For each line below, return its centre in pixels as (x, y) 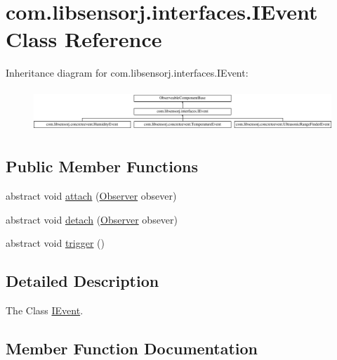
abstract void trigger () (55, 243)
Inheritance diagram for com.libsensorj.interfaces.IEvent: (127, 73)
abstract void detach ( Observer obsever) (92, 219)
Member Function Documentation (132, 348)
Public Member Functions (102, 166)
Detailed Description (82, 281)
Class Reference (84, 39)
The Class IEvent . (45, 310)
